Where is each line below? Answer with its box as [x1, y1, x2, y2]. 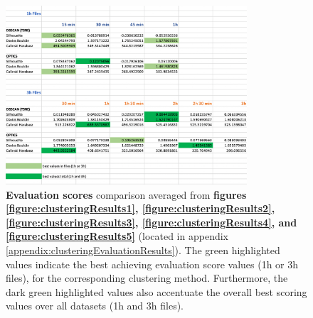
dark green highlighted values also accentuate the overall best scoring [6, 284, 307, 299]
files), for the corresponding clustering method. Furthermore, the [6, 270, 288, 285]
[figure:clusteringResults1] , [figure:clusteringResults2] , [6, 201, 275, 216]
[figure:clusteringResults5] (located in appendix [6, 229, 228, 243]
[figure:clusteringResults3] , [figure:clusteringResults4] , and [6, 214, 297, 229]
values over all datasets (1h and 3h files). [6, 298, 184, 313]
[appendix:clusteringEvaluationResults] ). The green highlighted [6, 243, 280, 258]
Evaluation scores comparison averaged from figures [6, 187, 247, 202]
